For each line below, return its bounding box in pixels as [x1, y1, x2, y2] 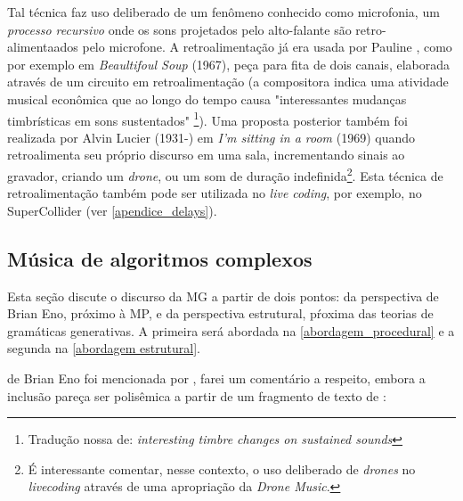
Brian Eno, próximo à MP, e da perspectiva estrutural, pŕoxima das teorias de [7, 304, 434, 323]
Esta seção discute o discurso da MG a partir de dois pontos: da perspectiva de [7, 286, 439, 305]
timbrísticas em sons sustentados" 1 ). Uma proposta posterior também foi [7, 108, 408, 129]
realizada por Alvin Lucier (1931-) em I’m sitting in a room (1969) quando [7, 127, 416, 146]
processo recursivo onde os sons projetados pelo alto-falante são [7, 20, 352, 38]
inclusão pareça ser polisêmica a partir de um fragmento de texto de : [7, 386, 386, 405]
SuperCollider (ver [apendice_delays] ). [7, 201, 217, 219]
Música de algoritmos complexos [7, 244, 313, 272]
